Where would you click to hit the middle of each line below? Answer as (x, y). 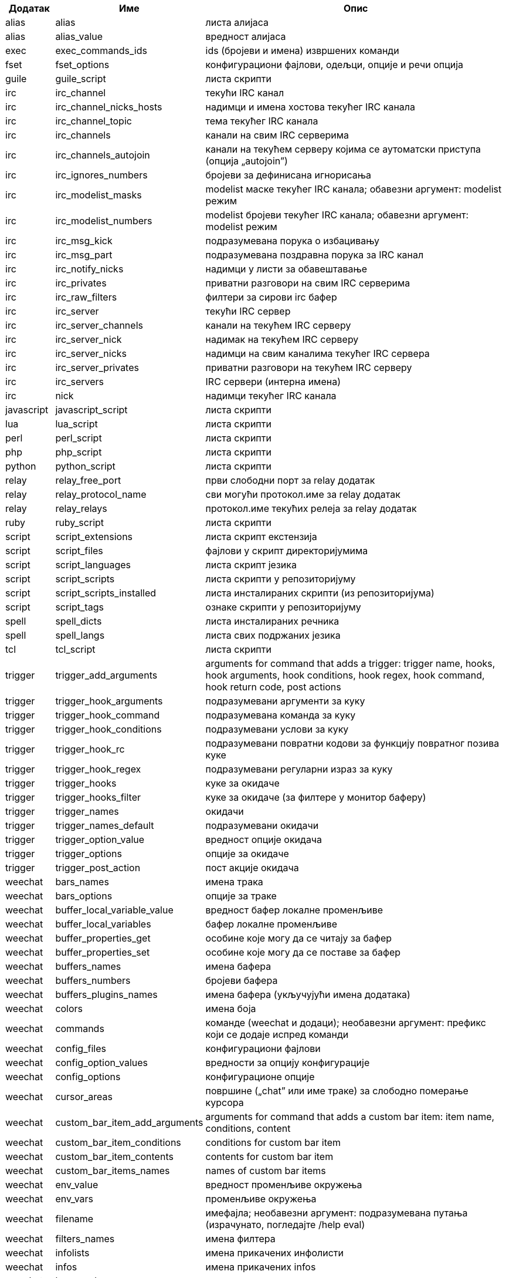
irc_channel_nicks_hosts (109, 107)
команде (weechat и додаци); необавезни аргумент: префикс (346, 1023)
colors (69, 1009)
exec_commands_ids (101, 50)
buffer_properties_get (103, 938)
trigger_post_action (98, 868)
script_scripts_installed (106, 593)
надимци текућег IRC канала (271, 396)
